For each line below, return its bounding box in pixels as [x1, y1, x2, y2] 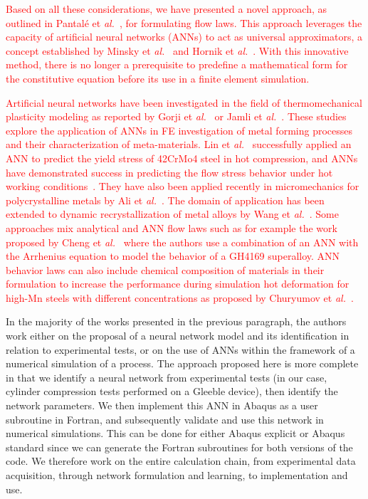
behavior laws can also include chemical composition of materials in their [6, 262, 325, 277]
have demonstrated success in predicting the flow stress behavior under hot [6, 164, 333, 179]
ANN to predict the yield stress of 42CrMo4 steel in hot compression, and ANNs [6, 150, 358, 165]
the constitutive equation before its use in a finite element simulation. [6, 70, 310, 85]
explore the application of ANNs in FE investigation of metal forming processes [6, 122, 353, 137]
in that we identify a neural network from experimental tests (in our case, [6, 369, 327, 384]
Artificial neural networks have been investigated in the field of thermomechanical [6, 95, 362, 110]
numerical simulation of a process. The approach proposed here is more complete [6, 356, 359, 371]
